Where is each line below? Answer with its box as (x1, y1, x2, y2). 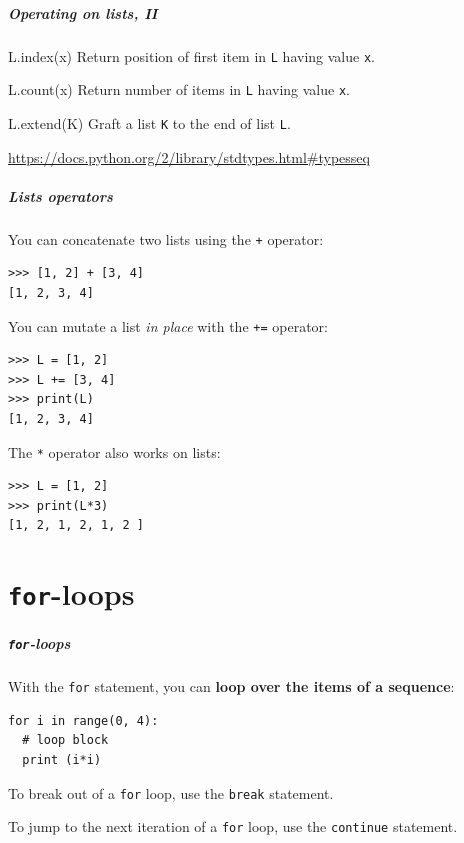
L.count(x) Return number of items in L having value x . (8, 79, 350, 100)
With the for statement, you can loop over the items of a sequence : (8, 676, 455, 697)
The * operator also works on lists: (8, 441, 221, 462)
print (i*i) (22, 752, 102, 767)
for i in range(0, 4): (8, 713, 159, 728)
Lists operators (8, 185, 113, 206)
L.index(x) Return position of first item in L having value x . (8, 45, 375, 66)
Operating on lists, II (8, 2, 158, 23)
